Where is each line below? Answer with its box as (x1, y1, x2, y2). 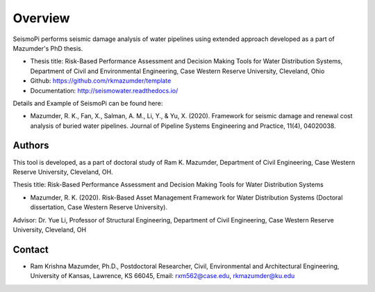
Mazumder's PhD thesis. (12, 44, 83, 52)
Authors (12, 140, 49, 152)
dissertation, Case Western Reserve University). (30, 203, 168, 211)
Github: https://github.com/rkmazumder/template (30, 76, 172, 85)
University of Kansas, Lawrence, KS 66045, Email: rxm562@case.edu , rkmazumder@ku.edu (30, 272, 295, 280)
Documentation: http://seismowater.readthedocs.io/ (30, 86, 178, 95)
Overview (12, 10, 70, 26)
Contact (12, 243, 49, 255)
